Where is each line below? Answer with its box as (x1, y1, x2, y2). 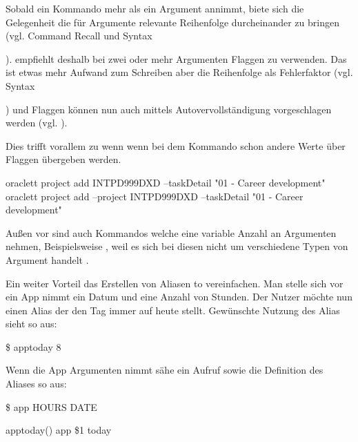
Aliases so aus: (6, 376, 67, 391)
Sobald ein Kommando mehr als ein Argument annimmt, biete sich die (6, 1, 304, 15)
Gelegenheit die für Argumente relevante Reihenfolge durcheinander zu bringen (6, 15, 339, 29)
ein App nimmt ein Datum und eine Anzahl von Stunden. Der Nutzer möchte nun (6, 289, 352, 304)
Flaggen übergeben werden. (6, 152, 121, 166)
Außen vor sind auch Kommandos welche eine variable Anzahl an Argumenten (6, 225, 337, 240)
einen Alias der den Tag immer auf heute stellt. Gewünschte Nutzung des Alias (6, 302, 340, 317)
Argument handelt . (6, 252, 89, 267)
